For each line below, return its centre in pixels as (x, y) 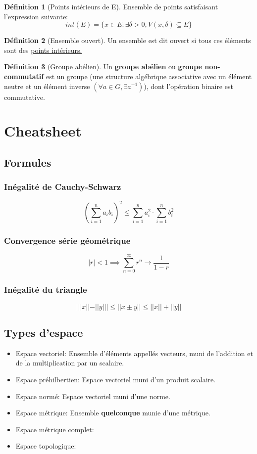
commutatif (24, 76)
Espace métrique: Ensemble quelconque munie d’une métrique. (113, 413)
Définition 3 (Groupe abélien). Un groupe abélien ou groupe (103, 67)
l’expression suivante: (36, 16)
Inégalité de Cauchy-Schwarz (63, 187)
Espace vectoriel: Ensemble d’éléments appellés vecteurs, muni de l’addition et (134, 353)
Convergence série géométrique (67, 240)
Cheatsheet (43, 131)
